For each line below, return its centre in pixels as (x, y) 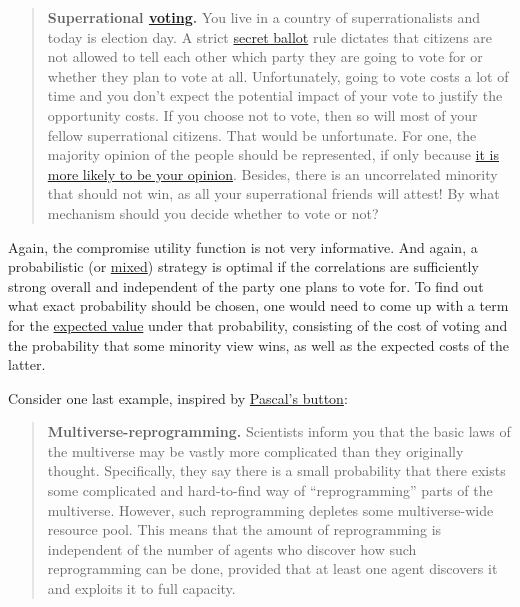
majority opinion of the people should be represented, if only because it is (273, 154)
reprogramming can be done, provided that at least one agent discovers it (272, 568)
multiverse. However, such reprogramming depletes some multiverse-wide (270, 509)
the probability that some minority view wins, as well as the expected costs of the (258, 344)
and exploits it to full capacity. (141, 588)
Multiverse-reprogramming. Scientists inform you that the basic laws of (279, 431)
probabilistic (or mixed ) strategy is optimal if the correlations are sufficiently (243, 266)
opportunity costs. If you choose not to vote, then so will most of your (262, 114)
